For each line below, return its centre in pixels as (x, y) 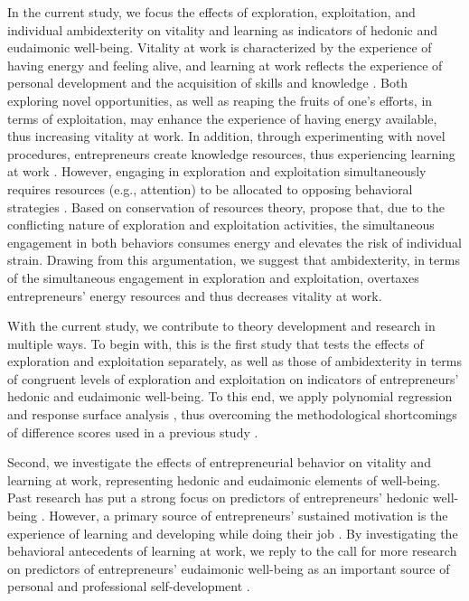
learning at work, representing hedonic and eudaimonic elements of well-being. (224, 479)
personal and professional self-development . (129, 586)
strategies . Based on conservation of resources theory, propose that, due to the (226, 207)
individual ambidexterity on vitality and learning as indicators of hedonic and (222, 29)
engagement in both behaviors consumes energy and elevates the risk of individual (234, 242)
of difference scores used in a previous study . (133, 432)
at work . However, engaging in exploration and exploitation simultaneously (217, 171)
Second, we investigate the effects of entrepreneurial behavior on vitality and (219, 462)
